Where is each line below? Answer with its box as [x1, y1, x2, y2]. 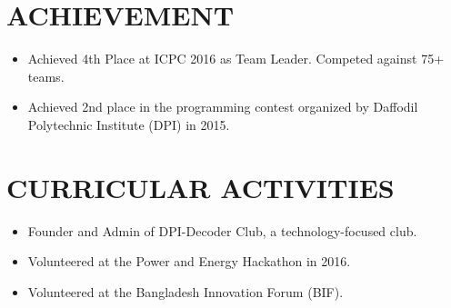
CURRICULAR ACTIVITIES [6, 168, 395, 205]
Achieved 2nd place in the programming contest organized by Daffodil [27, 97, 418, 116]
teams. [27, 66, 65, 85]
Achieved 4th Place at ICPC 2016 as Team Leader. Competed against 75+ [27, 49, 445, 68]
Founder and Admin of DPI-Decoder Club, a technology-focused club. [27, 221, 417, 240]
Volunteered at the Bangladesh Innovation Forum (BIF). [27, 282, 344, 301]
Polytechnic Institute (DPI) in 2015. [27, 114, 230, 134]
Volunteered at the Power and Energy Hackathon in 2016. [27, 252, 351, 271]
